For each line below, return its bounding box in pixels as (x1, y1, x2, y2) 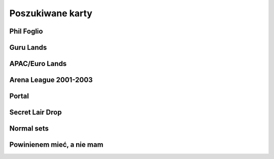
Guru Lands (9, 43, 47, 52)
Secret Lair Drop (9, 108, 62, 117)
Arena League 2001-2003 (9, 76, 93, 84)
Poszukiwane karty (9, 8, 92, 19)
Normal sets (9, 124, 49, 133)
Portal (9, 92, 29, 101)
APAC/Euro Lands (9, 59, 67, 68)
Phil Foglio (9, 27, 43, 36)
